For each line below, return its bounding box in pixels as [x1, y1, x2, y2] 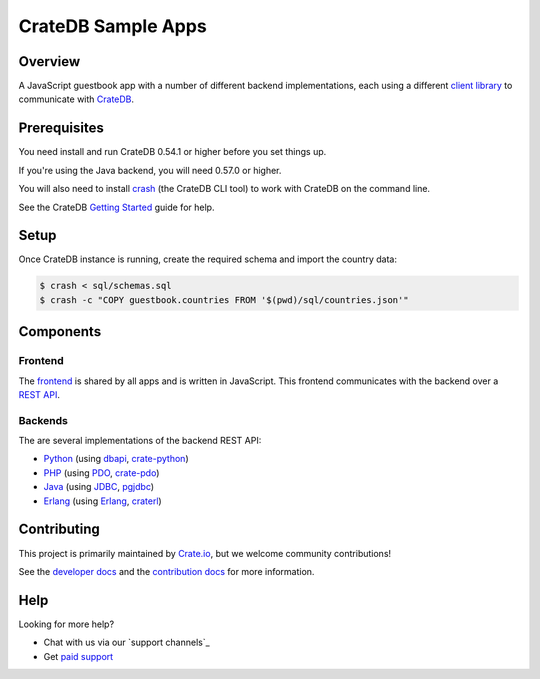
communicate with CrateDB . [18, 93, 135, 105]
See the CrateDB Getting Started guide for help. [18, 201, 215, 213]
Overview [18, 53, 81, 70]
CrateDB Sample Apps [18, 15, 207, 37]
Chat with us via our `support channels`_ [43, 636, 210, 649]
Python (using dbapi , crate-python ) [43, 453, 189, 465]
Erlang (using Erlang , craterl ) [43, 495, 162, 507]
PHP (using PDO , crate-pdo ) [43, 466, 160, 479]
